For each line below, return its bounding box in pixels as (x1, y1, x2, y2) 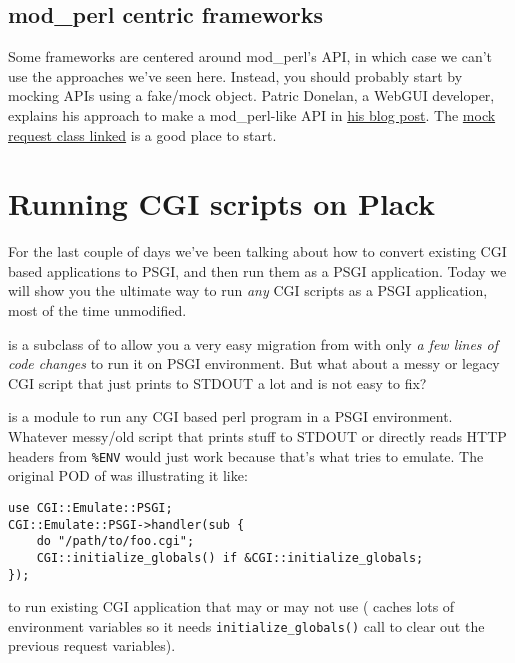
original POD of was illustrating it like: (8, 465, 248, 486)
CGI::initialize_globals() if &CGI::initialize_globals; (36, 550, 424, 565)
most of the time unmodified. (8, 300, 187, 321)
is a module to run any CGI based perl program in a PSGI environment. (8, 406, 453, 427)
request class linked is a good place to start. (8, 124, 277, 145)
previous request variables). (8, 635, 176, 656)
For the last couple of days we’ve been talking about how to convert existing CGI (8, 241, 507, 262)
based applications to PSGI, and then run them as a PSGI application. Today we (8, 260, 507, 281)
